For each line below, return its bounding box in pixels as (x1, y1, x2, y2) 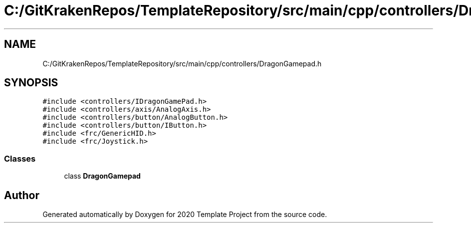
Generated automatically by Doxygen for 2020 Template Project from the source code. (42, 210, 327, 219)
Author (4, 189, 39, 202)
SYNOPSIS (4, 76, 58, 89)
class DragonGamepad (64, 172, 141, 181)
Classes (4, 153, 36, 164)
